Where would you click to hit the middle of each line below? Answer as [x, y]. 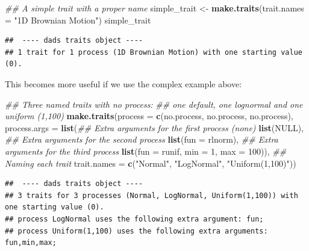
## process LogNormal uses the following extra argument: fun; [134, 219]
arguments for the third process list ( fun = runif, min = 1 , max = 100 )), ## [146, 151]
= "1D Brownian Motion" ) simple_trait [78, 20]
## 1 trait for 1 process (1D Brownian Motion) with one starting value [154, 52]
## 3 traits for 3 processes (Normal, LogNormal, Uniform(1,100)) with [151, 195]
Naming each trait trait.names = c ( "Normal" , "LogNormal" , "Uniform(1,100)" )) [151, 163]
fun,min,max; [31, 243]
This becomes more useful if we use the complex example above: [123, 83]
